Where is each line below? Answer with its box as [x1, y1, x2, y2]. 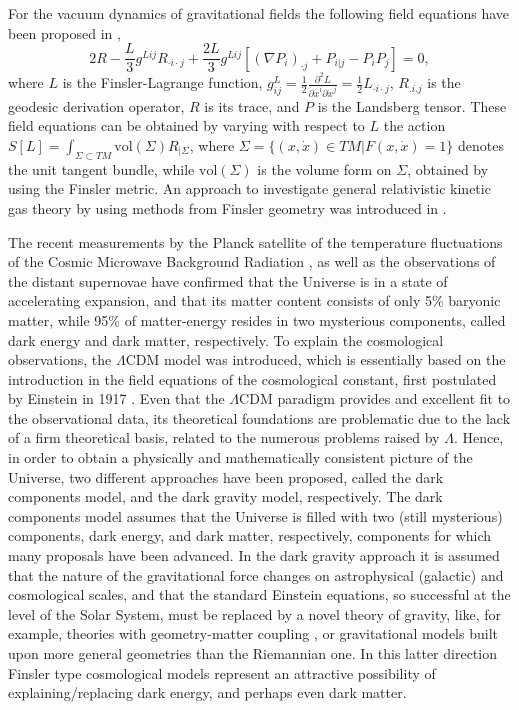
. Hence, [453, 427, 504, 448]
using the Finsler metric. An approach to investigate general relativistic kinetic [8, 178, 491, 199]
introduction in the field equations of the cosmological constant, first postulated [8, 368, 497, 389]
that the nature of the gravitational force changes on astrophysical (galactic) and [8, 564, 504, 585]
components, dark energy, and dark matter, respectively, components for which [8, 525, 492, 546]
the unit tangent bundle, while [8, 158, 195, 179]
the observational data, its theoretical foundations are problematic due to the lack [8, 407, 511, 428]
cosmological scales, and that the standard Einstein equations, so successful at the [8, 584, 511, 605]
